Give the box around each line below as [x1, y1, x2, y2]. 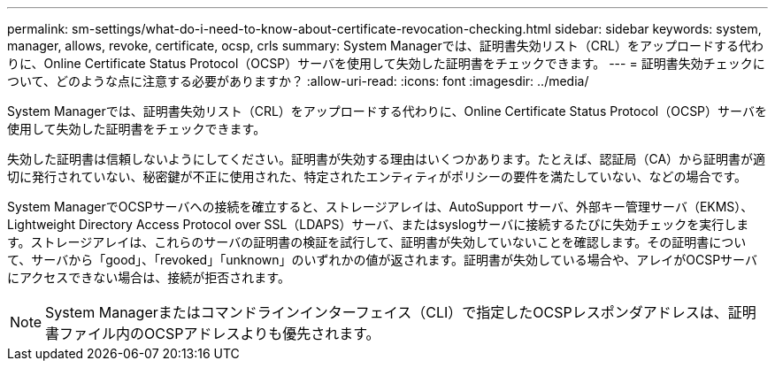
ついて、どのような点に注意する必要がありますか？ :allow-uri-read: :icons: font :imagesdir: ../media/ [7, 73, 589, 88]
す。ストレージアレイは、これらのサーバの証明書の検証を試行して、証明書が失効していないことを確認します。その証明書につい [7, 234, 747, 249]
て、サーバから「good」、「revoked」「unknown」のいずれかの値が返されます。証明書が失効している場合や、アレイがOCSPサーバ [7, 252, 757, 267]
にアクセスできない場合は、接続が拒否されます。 [7, 270, 290, 285]
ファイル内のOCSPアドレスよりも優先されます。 [59, 325, 380, 342]
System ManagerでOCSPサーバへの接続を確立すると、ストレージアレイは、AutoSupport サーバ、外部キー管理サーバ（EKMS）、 [7, 199, 754, 214]
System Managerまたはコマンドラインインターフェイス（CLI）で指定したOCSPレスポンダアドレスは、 [45, 303, 728, 321]
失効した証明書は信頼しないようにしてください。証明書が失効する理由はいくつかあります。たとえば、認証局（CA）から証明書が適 [7, 151, 766, 166]
